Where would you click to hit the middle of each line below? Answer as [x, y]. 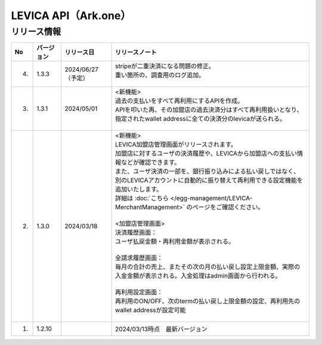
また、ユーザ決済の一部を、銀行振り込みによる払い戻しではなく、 [208, 171]
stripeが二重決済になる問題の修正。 [165, 66]
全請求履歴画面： [139, 258]
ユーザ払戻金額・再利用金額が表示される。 [175, 242]
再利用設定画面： [139, 292]
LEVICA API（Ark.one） [71, 16]
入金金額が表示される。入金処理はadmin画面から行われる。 [198, 276]
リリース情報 [36, 32]
